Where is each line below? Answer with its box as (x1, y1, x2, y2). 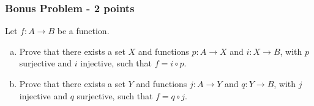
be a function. (57, 24, 110, 37)
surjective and (19, 57, 72, 69)
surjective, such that (77, 89, 153, 102)
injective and (19, 89, 67, 102)
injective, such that (80, 57, 152, 69)
